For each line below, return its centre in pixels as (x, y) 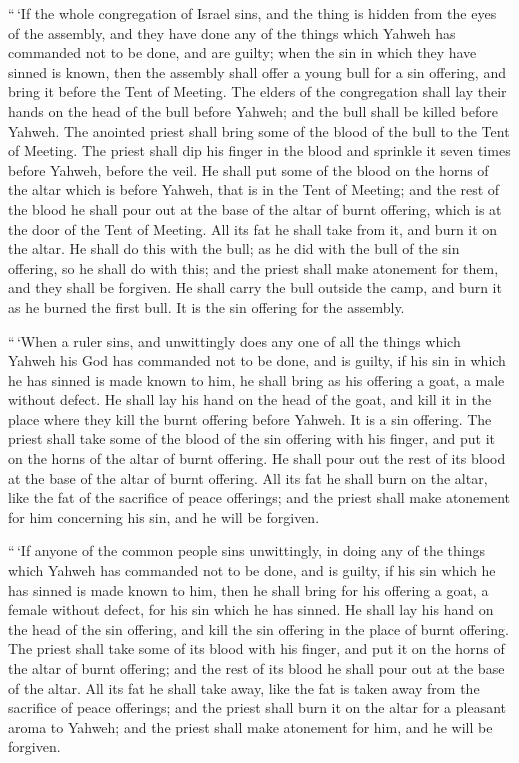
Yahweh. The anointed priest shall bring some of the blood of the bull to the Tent (259, 130)
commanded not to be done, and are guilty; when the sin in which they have (242, 52)
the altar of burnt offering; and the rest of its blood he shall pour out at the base (256, 668)
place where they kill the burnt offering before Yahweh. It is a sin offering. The (250, 418)
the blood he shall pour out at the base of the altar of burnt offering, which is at (255, 208)
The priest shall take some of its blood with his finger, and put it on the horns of (256, 648)
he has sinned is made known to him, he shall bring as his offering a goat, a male (256, 379)
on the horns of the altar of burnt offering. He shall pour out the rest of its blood (257, 458)
